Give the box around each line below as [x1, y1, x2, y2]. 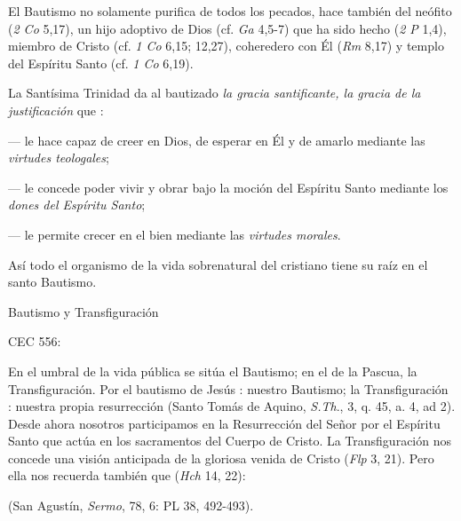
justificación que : [8, 100, 104, 119]
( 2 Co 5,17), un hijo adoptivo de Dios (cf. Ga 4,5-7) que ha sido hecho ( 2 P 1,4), [8, 19, 447, 37]
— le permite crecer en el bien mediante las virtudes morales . [8, 225, 341, 243]
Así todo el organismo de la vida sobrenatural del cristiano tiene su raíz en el [8, 255, 428, 273]
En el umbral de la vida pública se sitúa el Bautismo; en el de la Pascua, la [8, 361, 417, 380]
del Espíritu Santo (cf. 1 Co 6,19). [8, 53, 194, 72]
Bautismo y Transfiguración [8, 302, 159, 320]
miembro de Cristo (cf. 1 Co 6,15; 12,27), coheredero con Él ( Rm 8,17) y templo [8, 36, 444, 55]
